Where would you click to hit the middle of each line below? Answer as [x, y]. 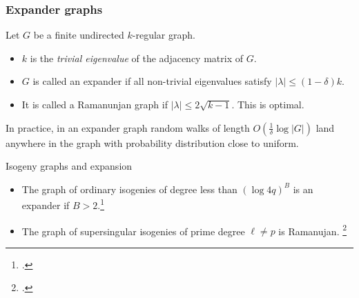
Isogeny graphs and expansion [69, 166]
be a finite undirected [79, 35]
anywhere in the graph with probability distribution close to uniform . [152, 142]
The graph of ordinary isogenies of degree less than [129, 189]
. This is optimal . [268, 104]
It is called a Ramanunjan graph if [95, 104]
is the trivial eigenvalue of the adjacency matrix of [137, 58]
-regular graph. [164, 35]
